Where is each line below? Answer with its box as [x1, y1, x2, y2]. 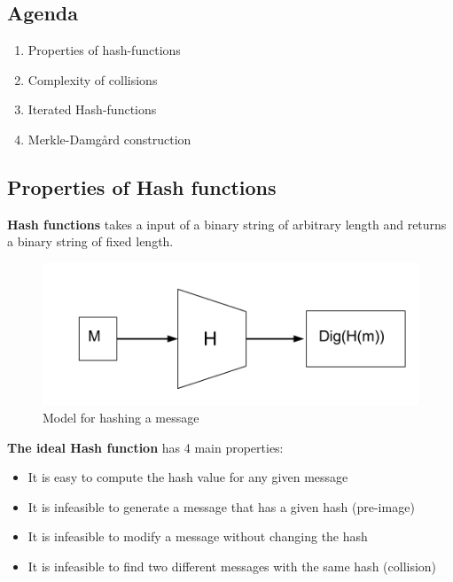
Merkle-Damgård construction [27, 129, 191, 148]
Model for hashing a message [43, 407, 199, 426]
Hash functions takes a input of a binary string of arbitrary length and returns [7, 214, 447, 233]
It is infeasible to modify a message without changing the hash [27, 527, 368, 546]
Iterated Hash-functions [27, 100, 157, 119]
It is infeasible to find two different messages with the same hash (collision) [27, 556, 437, 575]
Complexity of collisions [27, 70, 158, 89]
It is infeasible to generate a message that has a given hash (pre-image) [27, 497, 415, 516]
